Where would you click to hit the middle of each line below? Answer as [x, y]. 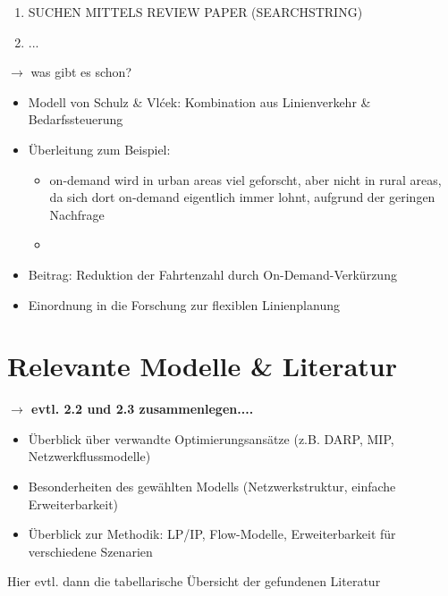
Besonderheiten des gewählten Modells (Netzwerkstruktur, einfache [212, 487]
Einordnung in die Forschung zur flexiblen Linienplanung [184, 304]
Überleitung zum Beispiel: [99, 149]
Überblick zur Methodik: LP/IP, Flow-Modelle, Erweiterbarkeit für [212, 534]
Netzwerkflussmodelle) [89, 456]
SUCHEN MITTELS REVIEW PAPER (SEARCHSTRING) [195, 12]
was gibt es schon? [81, 72]
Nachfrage [77, 214]
